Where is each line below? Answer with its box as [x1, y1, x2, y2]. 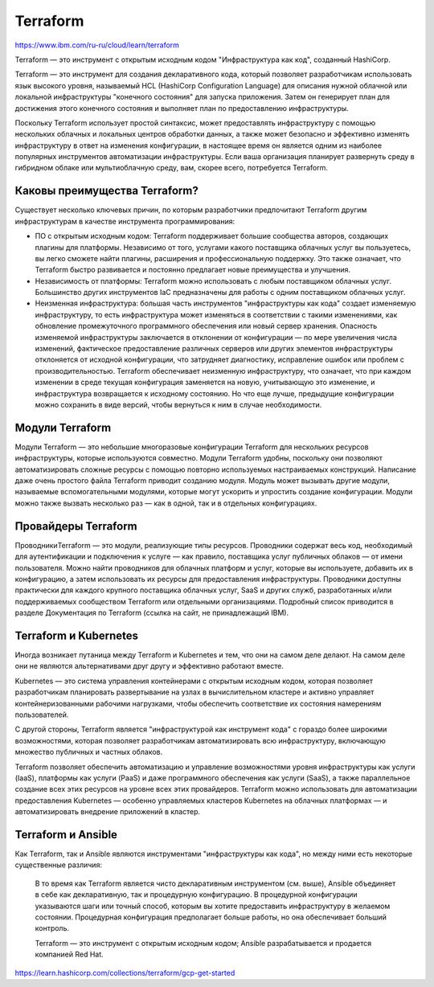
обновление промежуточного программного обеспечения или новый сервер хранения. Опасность [35, 321, 378, 331]
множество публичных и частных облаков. [14, 747, 163, 757]
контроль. [35, 924, 70, 933]
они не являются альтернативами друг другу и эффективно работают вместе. [14, 661, 285, 671]
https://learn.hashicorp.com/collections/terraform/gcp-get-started [14, 968, 235, 977]
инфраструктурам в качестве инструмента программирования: [14, 216, 235, 226]
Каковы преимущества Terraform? [14, 184, 199, 198]
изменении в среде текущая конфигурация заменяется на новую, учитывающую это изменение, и [35, 378, 375, 387]
